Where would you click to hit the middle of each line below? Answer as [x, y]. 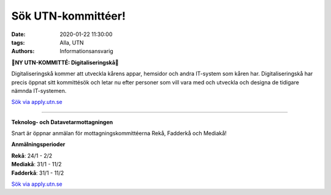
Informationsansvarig [86, 51]
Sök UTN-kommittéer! [68, 16]
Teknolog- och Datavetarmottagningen [62, 122]
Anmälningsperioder [38, 144]
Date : [18, 34]
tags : [18, 42]
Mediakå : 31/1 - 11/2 [36, 164]
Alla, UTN [72, 42]
